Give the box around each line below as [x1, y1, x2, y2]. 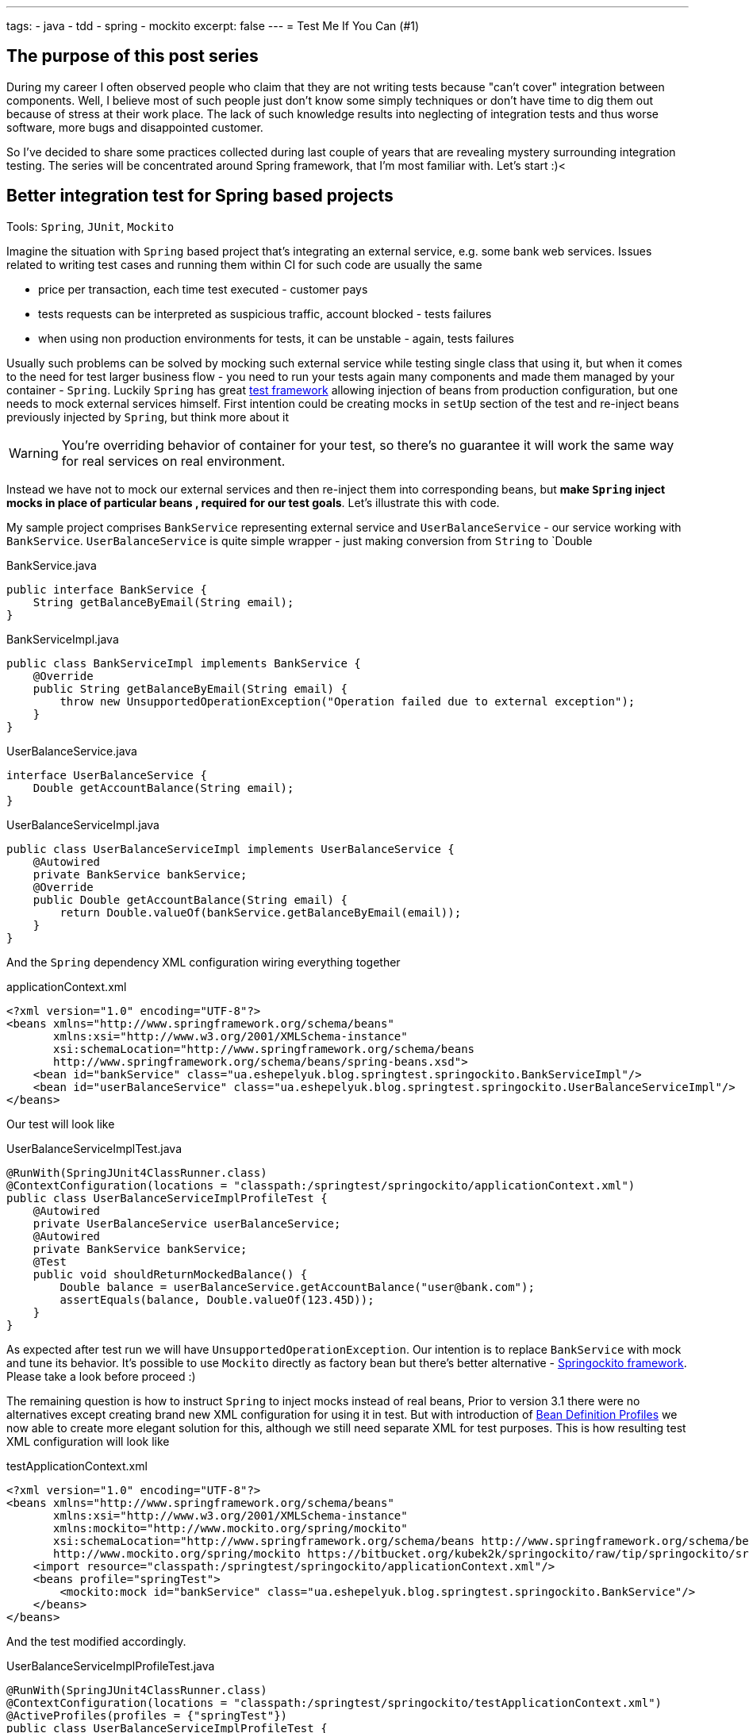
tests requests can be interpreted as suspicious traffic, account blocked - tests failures [38, 306, 492, 321]
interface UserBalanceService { [6, 768, 207, 782]
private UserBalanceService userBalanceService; [33, 1216, 341, 1230]
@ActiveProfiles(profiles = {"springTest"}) [6, 1708, 288, 1722]
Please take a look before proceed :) [6, 1369, 196, 1383]
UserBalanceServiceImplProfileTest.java [6, 1658, 215, 1673]
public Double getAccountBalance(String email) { [33, 893, 348, 906]
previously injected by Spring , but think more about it [6, 409, 289, 424]
